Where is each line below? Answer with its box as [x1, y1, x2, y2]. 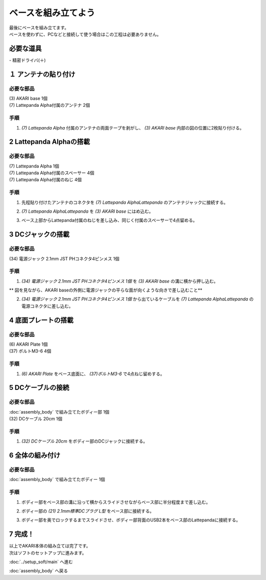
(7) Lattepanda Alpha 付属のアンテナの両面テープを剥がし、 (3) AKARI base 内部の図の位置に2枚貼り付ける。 [21, 125, 244, 130]
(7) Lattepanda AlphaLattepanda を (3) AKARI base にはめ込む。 [21, 208, 154, 214]
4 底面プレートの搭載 [9, 316, 74, 324]
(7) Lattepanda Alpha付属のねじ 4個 [9, 177, 82, 183]
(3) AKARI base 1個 [9, 96, 48, 101]
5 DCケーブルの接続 [9, 384, 69, 392]
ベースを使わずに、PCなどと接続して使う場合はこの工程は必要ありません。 [9, 31, 162, 37]
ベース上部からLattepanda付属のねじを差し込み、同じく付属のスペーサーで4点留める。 [21, 217, 198, 224]
